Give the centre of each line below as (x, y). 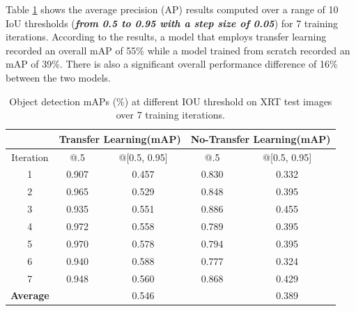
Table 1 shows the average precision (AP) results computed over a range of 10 (172, 9)
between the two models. (58, 77)
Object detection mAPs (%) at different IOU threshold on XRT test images (171, 101)
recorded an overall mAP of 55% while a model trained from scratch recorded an (178, 50)
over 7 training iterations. (170, 115)
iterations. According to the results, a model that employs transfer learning (166, 37)
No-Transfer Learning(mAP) (261, 138)
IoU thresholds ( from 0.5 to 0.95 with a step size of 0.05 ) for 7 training (172, 23)
